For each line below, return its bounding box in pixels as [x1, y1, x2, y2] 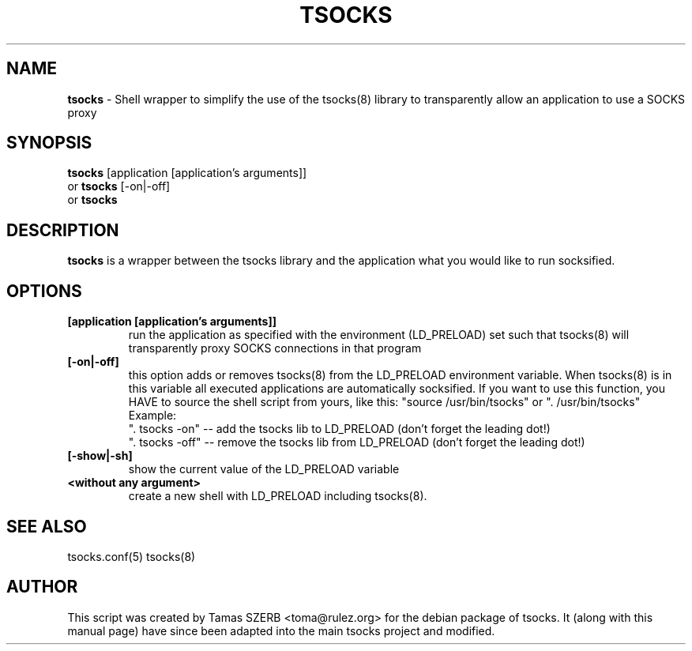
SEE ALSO [6, 516, 87, 536]
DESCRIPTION [6, 220, 119, 240]
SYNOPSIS [6, 133, 92, 153]
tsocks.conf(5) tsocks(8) [67, 549, 196, 563]
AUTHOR [6, 577, 78, 597]
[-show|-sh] [67, 449, 133, 463]
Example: [128, 408, 177, 423]
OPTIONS [6, 280, 82, 301]
